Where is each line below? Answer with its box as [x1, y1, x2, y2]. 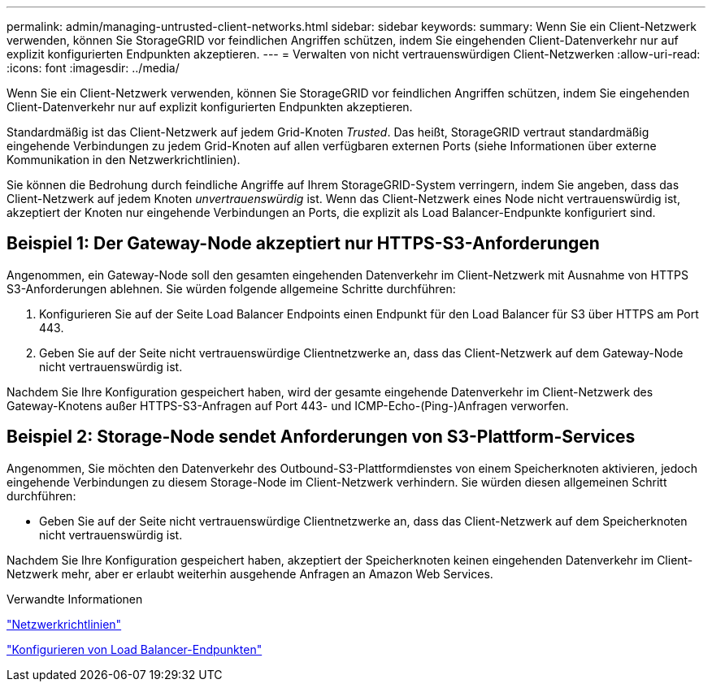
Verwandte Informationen [7, 591, 143, 606]
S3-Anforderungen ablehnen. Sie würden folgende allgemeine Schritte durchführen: [7, 281, 456, 296]
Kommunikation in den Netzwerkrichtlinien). [7, 153, 241, 167]
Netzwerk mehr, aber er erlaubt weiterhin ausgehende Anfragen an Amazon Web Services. [7, 566, 493, 581]
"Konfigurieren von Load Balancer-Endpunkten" [7, 642, 263, 656]
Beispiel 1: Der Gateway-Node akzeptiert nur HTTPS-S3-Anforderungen [7, 233, 600, 254]
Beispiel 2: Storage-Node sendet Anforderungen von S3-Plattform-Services [7, 426, 636, 448]
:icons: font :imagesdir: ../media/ [7, 61, 180, 75]
